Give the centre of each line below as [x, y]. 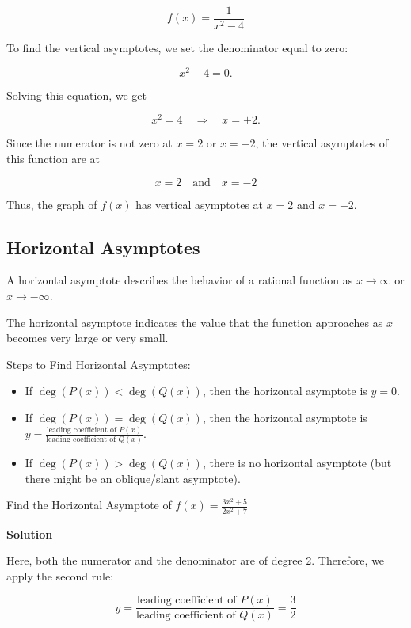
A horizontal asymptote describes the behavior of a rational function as [180, 280]
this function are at [53, 158]
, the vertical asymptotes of [322, 143]
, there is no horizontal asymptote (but [297, 463]
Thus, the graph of [52, 204]
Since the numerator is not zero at [89, 143]
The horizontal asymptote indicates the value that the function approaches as [195, 322]
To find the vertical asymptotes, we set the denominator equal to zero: [177, 48]
